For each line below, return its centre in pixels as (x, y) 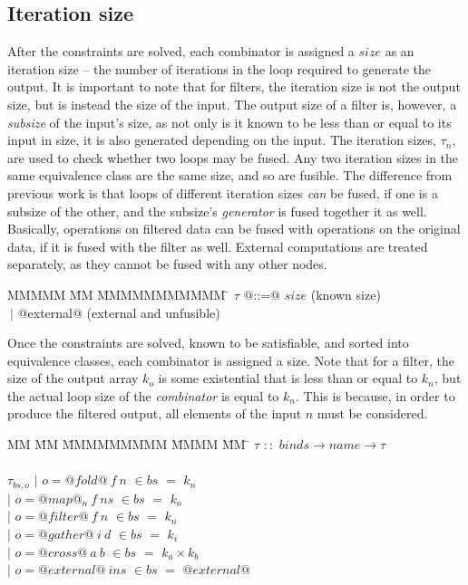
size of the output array (73, 378)
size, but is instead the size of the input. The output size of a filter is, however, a (232, 104)
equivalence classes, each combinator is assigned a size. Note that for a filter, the (231, 360)
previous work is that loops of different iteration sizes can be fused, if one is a (223, 192)
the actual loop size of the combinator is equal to (143, 395)
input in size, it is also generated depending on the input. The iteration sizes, (222, 140)
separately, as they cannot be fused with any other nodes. (167, 264)
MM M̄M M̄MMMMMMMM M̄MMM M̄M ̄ (129, 444)
